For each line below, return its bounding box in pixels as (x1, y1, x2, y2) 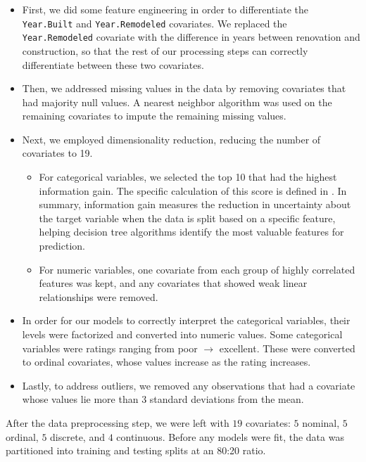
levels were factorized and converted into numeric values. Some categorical (22, 327, 343, 341)
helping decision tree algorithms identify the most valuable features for (39, 224, 344, 239)
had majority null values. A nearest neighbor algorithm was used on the (22, 94, 332, 109)
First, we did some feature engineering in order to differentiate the (22, 2, 308, 16)
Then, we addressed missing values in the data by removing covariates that (22, 81, 346, 96)
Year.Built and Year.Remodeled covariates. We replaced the (22, 15, 287, 30)
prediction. (39, 238, 85, 253)
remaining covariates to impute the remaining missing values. (22, 108, 286, 123)
